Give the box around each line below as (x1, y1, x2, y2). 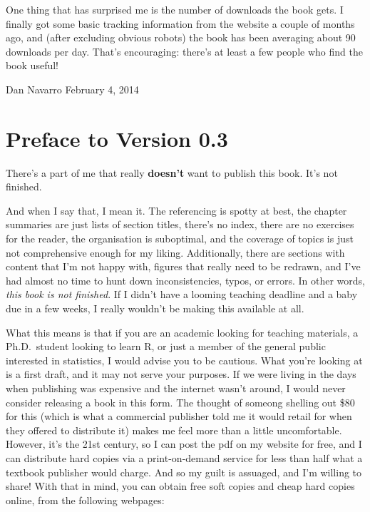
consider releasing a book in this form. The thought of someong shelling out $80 (6, 394, 355, 409)
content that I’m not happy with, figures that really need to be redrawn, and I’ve (6, 259, 361, 274)
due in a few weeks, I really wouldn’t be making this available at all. (6, 301, 304, 316)
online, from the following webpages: (6, 492, 165, 507)
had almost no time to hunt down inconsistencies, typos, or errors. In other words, (6, 272, 365, 287)
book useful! (6, 58, 58, 73)
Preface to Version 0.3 (6, 123, 228, 153)
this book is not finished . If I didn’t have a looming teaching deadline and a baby (6, 287, 358, 302)
